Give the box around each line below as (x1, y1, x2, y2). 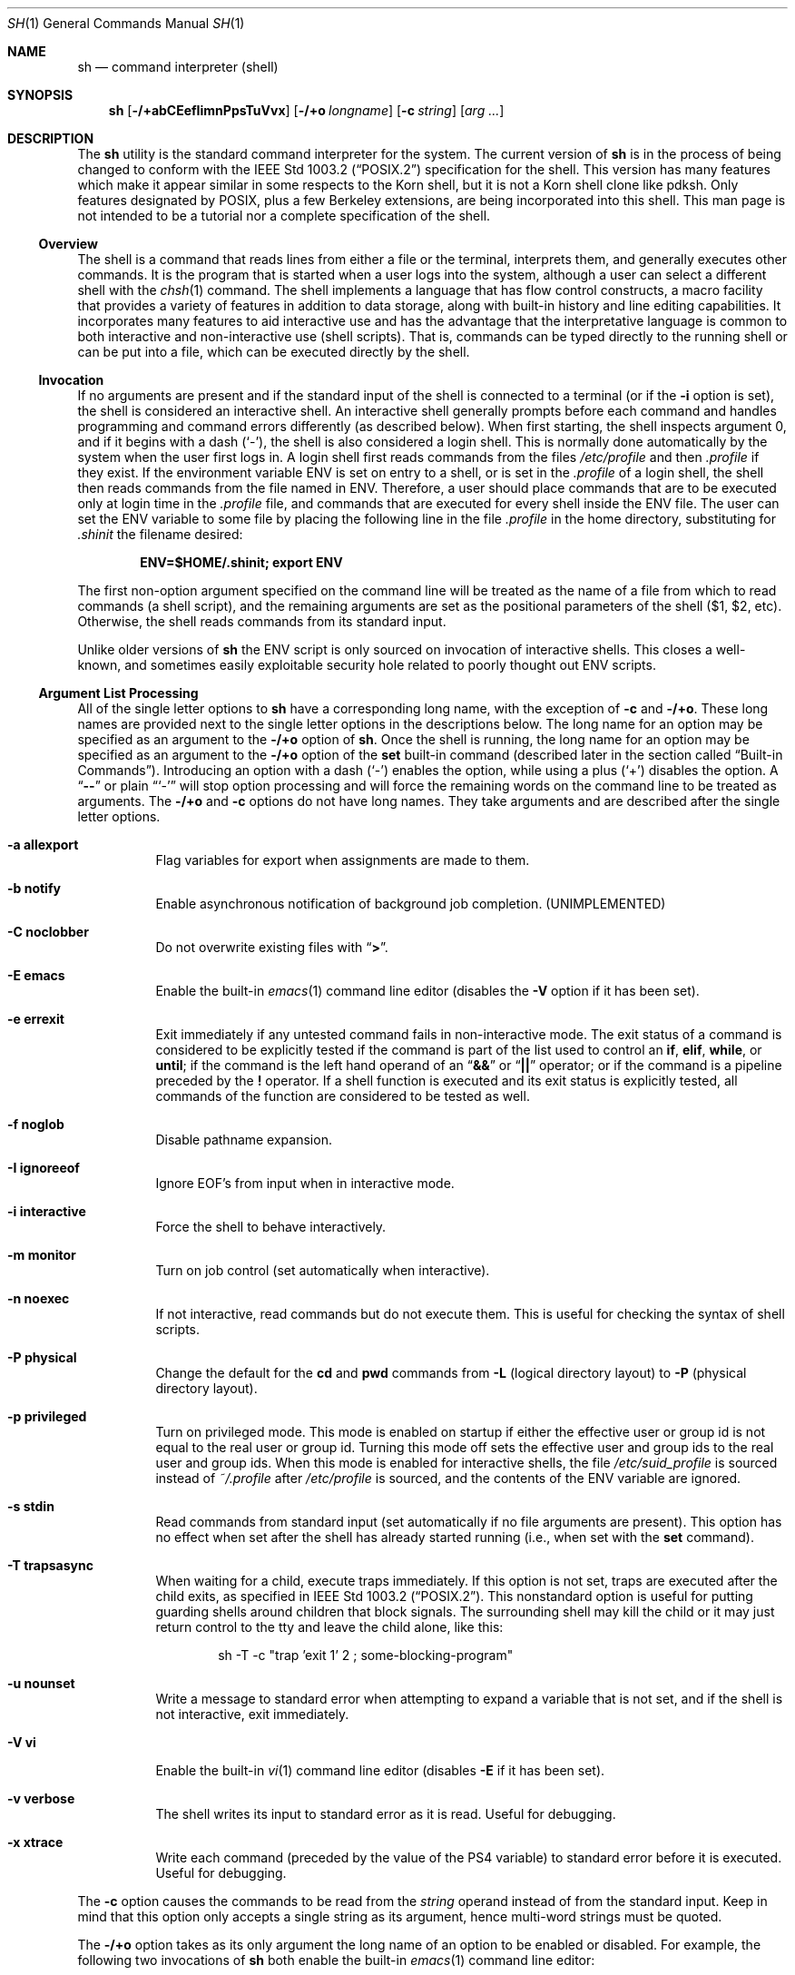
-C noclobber (7, 924, 89, 939)
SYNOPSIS (7, 87, 74, 103)
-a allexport (7, 837, 79, 852)
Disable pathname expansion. (155, 1132, 332, 1147)
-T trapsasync (7, 1557, 93, 1573)
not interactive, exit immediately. (155, 1706, 349, 1722)
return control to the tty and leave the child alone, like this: (155, 1619, 504, 1635)
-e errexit (7, 1011, 64, 1027)
